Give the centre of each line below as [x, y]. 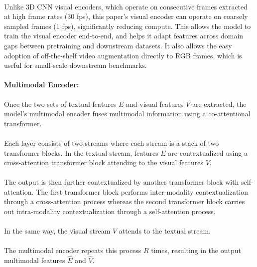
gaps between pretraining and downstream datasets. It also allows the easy [118, 45]
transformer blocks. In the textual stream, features [81, 152]
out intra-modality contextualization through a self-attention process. [110, 211]
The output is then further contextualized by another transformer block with [122, 182]
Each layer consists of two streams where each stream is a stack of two [112, 142]
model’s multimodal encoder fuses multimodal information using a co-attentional [127, 114]
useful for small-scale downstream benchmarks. [75, 65]
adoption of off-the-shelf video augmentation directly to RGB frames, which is [123, 55]
